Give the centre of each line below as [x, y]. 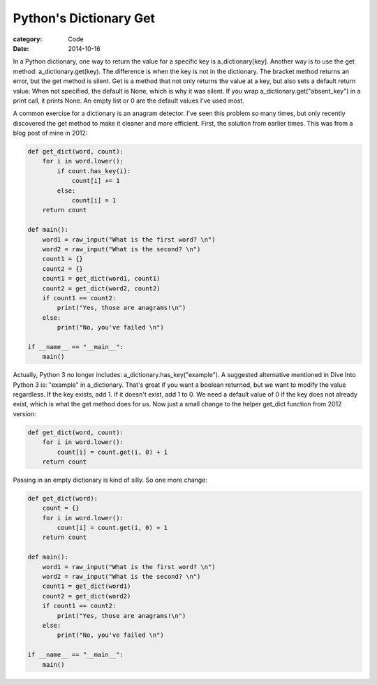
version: [24, 414]
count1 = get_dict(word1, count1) [101, 279]
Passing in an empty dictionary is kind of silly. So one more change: [110, 480]
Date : [21, 48]
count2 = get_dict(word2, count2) [101, 288]
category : [28, 39]
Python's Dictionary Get [84, 18]
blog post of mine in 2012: [50, 133]
